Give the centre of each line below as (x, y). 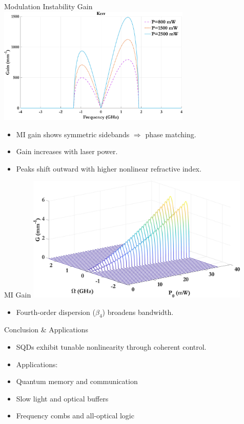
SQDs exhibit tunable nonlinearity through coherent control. (111, 346)
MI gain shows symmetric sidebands (73, 134)
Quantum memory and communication (77, 381)
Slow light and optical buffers (62, 398)
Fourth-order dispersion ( (56, 312)
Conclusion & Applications (46, 330)
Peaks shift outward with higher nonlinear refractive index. (109, 168)
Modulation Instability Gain (48, 6)
